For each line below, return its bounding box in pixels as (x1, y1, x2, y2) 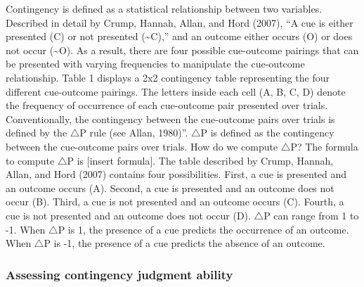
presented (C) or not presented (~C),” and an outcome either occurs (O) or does (6, 29, 353, 44)
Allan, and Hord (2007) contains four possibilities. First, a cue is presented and (6, 167, 347, 181)
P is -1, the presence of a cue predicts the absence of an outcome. (44, 236, 325, 250)
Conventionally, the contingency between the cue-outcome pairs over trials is (6, 111, 335, 126)
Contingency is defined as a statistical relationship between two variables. (6, 1, 323, 15)
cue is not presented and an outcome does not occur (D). (6, 208, 251, 222)
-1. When (6, 222, 46, 236)
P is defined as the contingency (200, 125, 334, 140)
